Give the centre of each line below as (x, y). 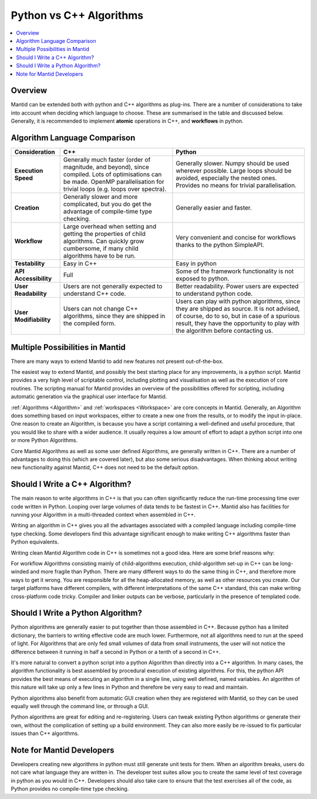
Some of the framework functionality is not (235, 271)
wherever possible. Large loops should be (234, 171)
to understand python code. (214, 294)
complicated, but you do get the (107, 204)
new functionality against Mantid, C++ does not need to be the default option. (105, 467)
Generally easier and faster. (214, 208)
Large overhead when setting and (110, 227)
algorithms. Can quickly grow (104, 241)
